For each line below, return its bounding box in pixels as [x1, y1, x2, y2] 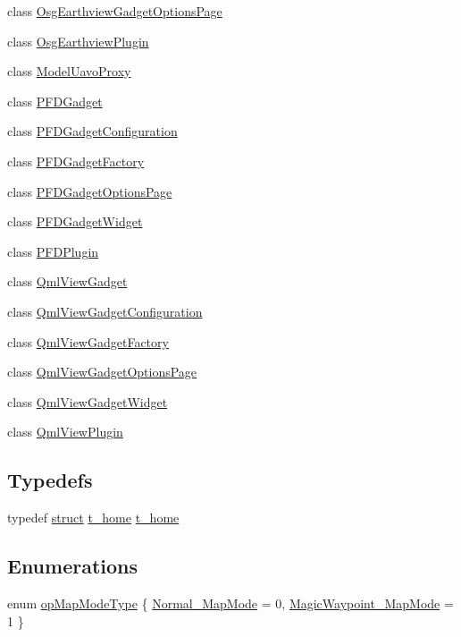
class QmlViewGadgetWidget [7, 392, 168, 411]
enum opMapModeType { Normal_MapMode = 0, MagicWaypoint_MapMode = [7, 593, 454, 612]
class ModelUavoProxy [7, 62, 131, 81]
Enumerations [7, 552, 138, 580]
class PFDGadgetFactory [7, 151, 145, 170]
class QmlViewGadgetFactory [7, 332, 169, 351]
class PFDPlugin [7, 242, 99, 260]
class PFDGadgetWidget [7, 212, 143, 231]
